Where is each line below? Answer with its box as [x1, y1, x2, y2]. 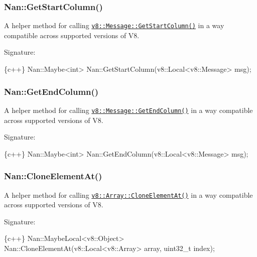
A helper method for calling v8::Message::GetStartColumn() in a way [4, 20, 224, 31]
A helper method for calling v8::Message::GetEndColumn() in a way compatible [4, 104, 253, 115]
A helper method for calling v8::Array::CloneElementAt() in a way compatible [4, 189, 253, 200]
